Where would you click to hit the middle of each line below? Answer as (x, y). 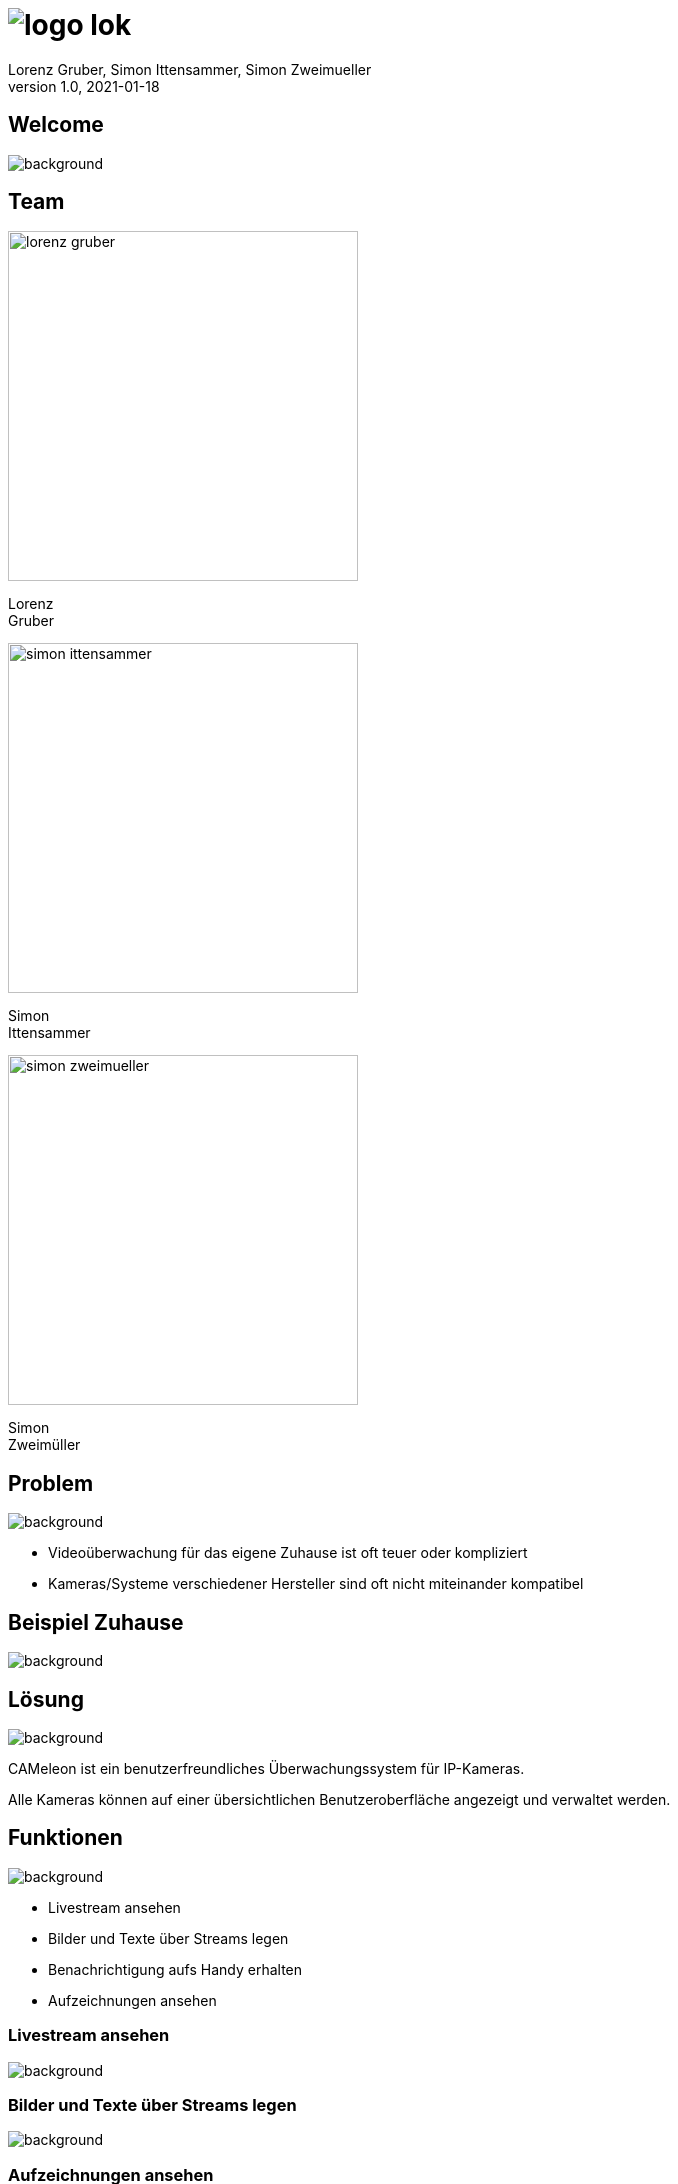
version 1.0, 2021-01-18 (84, 86)
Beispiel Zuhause (96, 1622)
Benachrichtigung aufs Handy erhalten (175, 1969)
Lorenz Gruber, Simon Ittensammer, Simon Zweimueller (190, 69)
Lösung (46, 1699)
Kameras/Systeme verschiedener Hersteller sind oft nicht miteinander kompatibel (316, 1584)
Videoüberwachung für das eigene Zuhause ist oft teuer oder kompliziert (288, 1553)
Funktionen (65, 1838)
